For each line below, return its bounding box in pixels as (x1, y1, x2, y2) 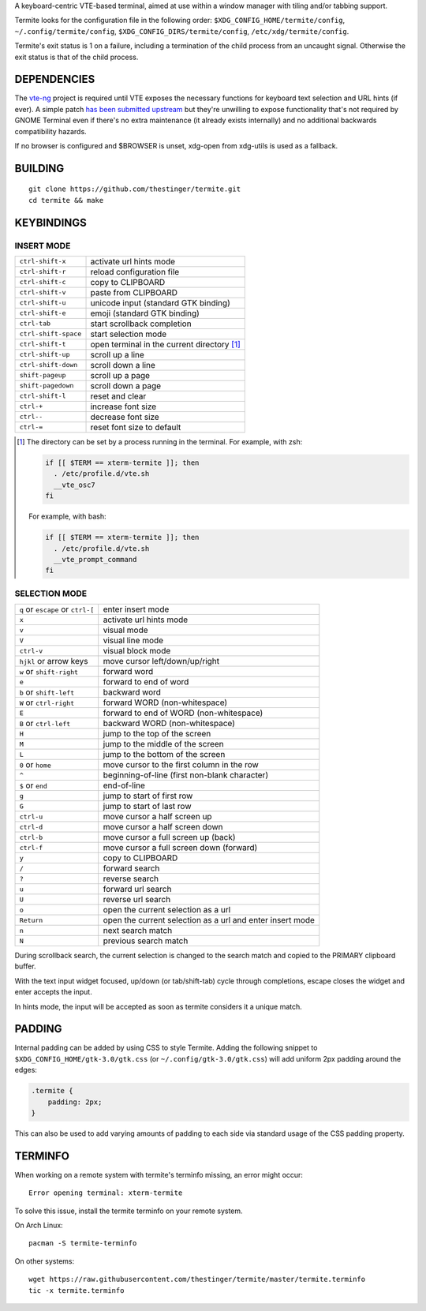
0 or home (19, 759, 51, 770)
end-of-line (103, 780, 146, 791)
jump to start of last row (103, 801, 192, 812)
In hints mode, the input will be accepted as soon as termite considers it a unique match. (14, 1002, 303, 1011)
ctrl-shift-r (19, 268, 66, 276)
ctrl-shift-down (19, 361, 78, 369)
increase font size (90, 401, 157, 412)
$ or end (19, 780, 47, 791)
